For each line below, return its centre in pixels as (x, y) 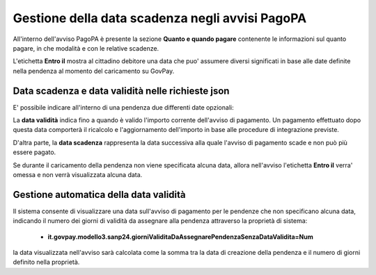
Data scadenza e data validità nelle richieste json (121, 91)
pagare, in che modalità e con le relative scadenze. (86, 48)
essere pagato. (34, 152)
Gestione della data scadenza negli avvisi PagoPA (160, 18)
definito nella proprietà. (46, 262)
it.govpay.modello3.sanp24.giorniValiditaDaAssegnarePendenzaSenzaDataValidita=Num (180, 237)
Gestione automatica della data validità (99, 194)
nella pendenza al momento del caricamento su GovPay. (94, 71)
